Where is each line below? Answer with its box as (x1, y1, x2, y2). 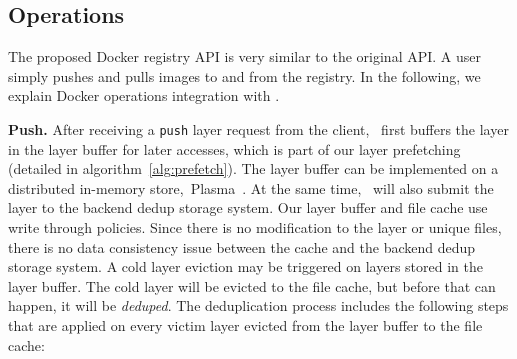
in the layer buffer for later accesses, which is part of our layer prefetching (8, 138, 461, 159)
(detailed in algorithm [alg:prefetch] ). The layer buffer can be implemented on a (8, 158, 499, 179)
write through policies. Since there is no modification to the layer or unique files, (8, 217, 502, 238)
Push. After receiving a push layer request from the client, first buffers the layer (8, 118, 509, 139)
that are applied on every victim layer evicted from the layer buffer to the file (8, 314, 483, 335)
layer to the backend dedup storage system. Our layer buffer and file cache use (8, 197, 488, 218)
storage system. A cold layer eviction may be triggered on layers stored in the (8, 256, 484, 277)
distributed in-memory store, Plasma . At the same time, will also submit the (8, 177, 494, 198)
